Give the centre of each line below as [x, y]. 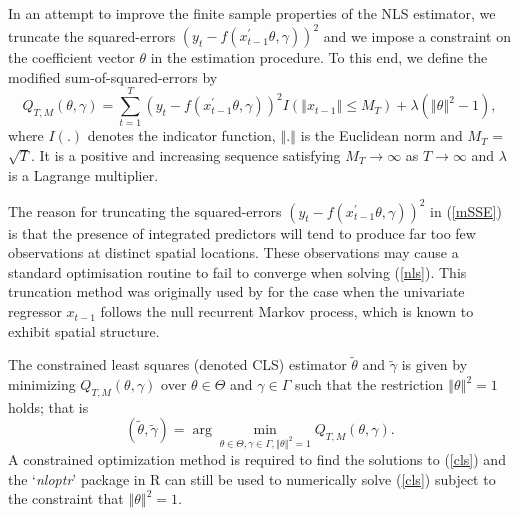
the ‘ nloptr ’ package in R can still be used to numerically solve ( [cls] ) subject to [252, 478]
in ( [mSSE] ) [466, 210]
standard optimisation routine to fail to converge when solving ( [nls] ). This [237, 271]
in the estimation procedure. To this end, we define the [319, 57]
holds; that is [48, 406]
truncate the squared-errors [92, 35]
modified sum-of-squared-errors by [113, 76]
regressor [35, 311]
